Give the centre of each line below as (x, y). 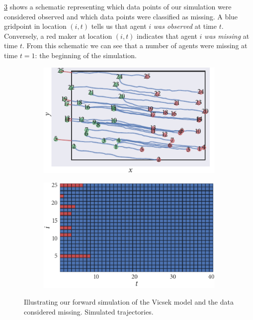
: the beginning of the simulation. (86, 55)
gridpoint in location (35, 26)
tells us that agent (119, 26)
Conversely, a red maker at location (58, 36)
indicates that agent (167, 36)
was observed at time (185, 26)
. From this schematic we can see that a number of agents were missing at (135, 45)
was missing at (227, 36)
